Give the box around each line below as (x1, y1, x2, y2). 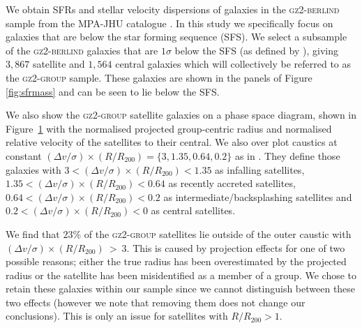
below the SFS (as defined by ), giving (174, 43, 338, 57)
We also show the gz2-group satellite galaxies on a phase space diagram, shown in (6, 107, 357, 122)
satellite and (32, 57, 85, 71)
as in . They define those (234, 148, 340, 163)
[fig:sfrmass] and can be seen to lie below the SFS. (6, 84, 220, 98)
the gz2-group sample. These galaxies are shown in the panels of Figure (6, 70, 312, 84)
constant (6, 148, 42, 163)
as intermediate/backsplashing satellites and (163, 189, 352, 204)
